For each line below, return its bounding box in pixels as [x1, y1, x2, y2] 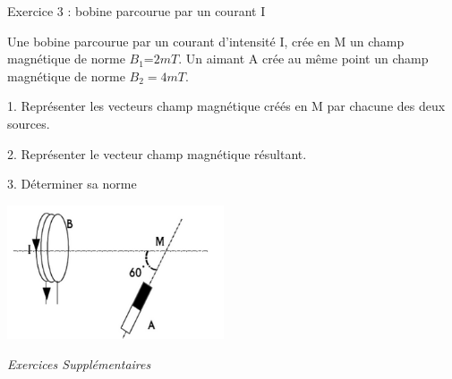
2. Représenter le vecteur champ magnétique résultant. [7, 144, 307, 163]
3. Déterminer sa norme [7, 174, 137, 193]
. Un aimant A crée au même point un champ [178, 49, 429, 68]
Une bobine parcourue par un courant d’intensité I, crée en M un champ [7, 31, 405, 50]
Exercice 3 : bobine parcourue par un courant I [7, 2, 266, 20]
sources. [7, 114, 50, 132]
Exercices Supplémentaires [7, 354, 151, 373]
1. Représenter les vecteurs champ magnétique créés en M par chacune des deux [7, 97, 446, 115]
